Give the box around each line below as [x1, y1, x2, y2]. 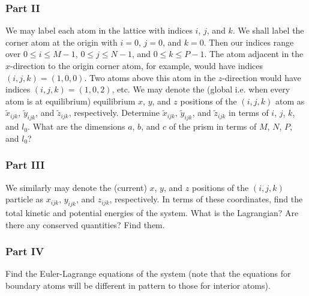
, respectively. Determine [68, 106, 160, 119]
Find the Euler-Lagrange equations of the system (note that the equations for [5, 267, 291, 280]
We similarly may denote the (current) [5, 181, 147, 193]
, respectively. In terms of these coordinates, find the [109, 193, 303, 205]
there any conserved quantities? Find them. [5, 218, 165, 231]
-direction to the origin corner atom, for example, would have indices [10, 59, 263, 71]
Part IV [5, 244, 44, 259]
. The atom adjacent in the [204, 47, 304, 60]
